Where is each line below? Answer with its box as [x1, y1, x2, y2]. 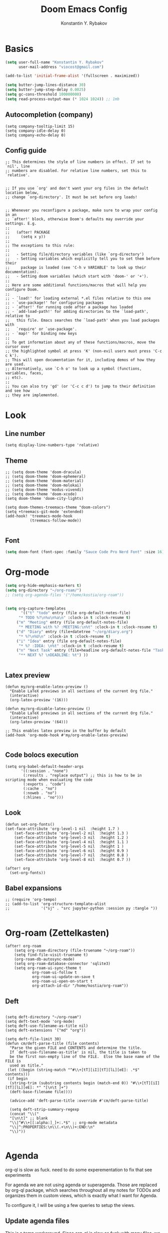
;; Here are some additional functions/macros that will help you [5, 283, 146, 288]
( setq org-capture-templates [5, 606, 66, 611]
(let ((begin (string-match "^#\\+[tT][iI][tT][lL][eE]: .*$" [7, 1068, 140, 1073]
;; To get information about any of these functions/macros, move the [5, 340, 155, 345]
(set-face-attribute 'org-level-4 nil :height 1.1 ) [14, 839, 128, 844]
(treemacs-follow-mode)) [29, 518, 81, 523]
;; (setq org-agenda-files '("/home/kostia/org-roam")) [5, 592, 124, 597]
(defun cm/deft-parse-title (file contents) [5, 1041, 99, 1046]
